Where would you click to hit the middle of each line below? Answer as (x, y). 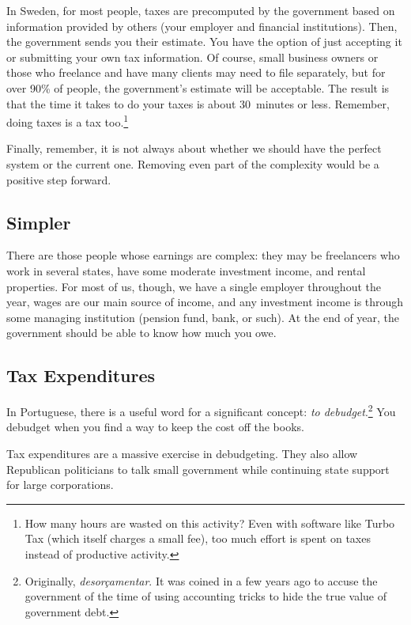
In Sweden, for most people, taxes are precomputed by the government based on (201, 10)
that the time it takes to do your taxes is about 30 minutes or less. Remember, (198, 103)
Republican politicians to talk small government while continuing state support (198, 469)
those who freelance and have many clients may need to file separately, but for (196, 72)
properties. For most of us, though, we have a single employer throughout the (194, 286)
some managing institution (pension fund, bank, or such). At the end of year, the (203, 317)
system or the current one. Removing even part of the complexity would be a (193, 164)
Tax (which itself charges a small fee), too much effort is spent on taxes (198, 538)
